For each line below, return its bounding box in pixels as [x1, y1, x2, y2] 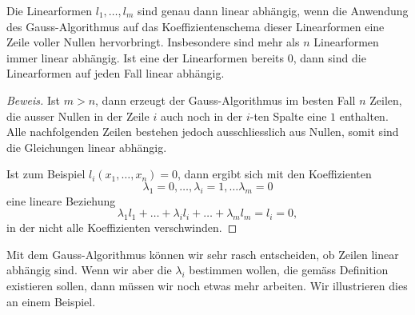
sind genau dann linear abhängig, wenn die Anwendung [138, 2, 409, 18]
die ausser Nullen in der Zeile [6, 107, 150, 124]
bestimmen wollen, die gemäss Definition [189, 261, 389, 278]
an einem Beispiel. [6, 293, 96, 309]
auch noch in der [160, 107, 243, 124]
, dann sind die [293, 49, 366, 66]
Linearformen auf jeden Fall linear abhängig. [6, 65, 225, 82]
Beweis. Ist [6, 91, 61, 108]
